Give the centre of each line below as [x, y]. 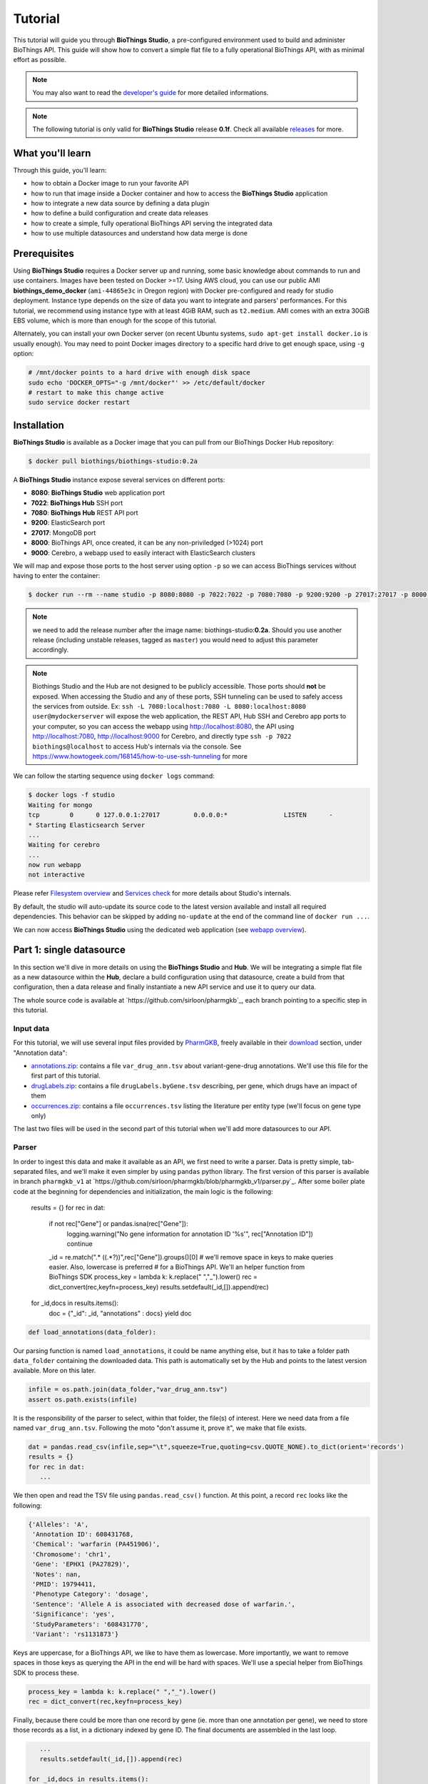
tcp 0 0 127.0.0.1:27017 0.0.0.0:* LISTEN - [180, 815]
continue [80, 1244]
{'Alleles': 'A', [58, 1524]
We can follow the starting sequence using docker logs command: [114, 776]
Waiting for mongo [60, 805]
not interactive [57, 875]
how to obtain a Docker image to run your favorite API [110, 183]
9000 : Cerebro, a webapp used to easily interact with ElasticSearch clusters [143, 552]
